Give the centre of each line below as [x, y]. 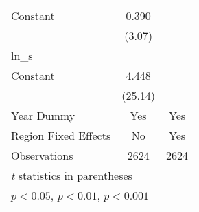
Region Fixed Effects [61, 135]
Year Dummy [43, 115]
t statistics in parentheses [72, 175]
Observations [42, 155]
